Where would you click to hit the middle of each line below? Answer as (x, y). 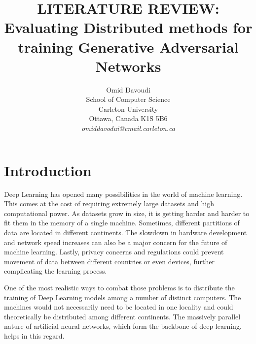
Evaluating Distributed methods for (128, 27)
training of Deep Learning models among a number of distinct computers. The (123, 297)
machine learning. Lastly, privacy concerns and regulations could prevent (114, 252)
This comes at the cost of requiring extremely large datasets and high (109, 203)
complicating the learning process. (55, 271)
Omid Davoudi (128, 89)
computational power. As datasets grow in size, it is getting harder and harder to (127, 213)
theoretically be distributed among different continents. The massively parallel (122, 316)
